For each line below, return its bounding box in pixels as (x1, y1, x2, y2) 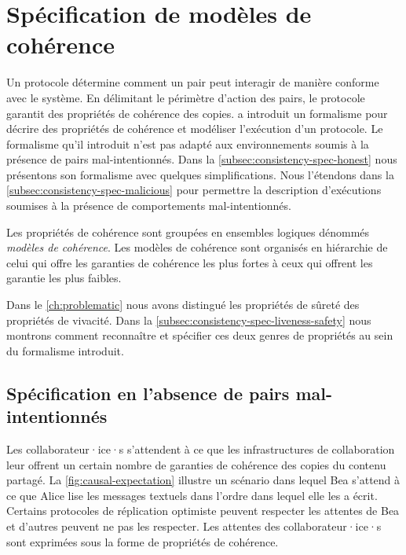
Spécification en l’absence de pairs (6, 380, 290, 405)
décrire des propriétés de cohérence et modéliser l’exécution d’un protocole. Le (6, 120, 383, 137)
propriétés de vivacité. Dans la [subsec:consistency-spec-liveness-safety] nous (6, 311, 371, 328)
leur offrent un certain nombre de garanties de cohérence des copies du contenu (6, 456, 386, 472)
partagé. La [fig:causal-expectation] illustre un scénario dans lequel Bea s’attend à (6, 472, 401, 488)
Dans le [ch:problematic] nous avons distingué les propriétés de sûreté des (6, 296, 360, 313)
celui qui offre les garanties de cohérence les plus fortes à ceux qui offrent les (6, 254, 373, 270)
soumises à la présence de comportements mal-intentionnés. (6, 197, 291, 214)
